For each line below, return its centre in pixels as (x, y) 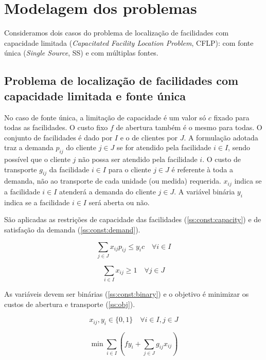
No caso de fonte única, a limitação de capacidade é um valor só (105, 117)
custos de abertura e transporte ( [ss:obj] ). (70, 304)
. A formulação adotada (221, 137)
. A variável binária (205, 191)
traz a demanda (29, 147)
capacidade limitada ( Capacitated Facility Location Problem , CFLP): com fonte (129, 42)
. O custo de (221, 159)
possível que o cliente (37, 159)
